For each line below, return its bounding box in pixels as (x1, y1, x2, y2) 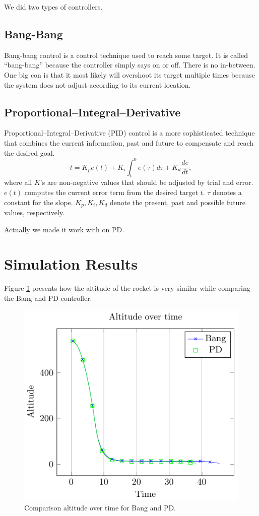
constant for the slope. (4, 197, 73, 207)
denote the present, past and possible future (109, 197, 246, 207)
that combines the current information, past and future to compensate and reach (4, 137, 254, 148)
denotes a (213, 187, 242, 198)
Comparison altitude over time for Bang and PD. (24, 502, 176, 513)
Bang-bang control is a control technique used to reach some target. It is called (4, 49, 248, 60)
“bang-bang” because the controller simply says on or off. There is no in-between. (4, 59, 255, 70)
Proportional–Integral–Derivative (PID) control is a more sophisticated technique (4, 127, 255, 138)
